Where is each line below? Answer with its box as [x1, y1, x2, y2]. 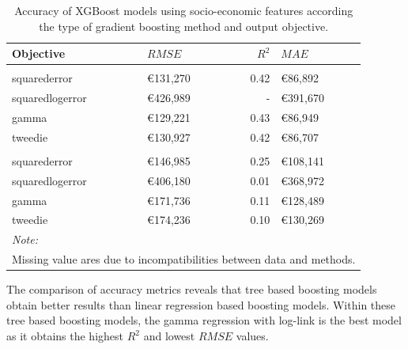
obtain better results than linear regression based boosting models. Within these [6, 296, 395, 313]
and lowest [143, 328, 195, 343]
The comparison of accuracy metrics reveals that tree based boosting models [6, 281, 377, 298]
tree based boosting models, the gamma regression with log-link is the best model [6, 312, 402, 328]
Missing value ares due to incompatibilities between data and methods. [12, 251, 356, 267]
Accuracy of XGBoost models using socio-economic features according [14, 2, 353, 18]
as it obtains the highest [6, 328, 124, 343]
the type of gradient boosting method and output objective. [39, 17, 329, 34]
